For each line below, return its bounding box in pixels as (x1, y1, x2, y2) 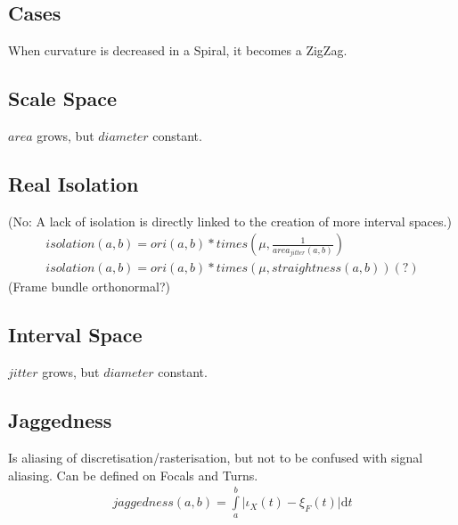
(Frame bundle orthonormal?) (8, 277, 170, 296)
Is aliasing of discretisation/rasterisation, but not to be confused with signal (8, 448, 423, 467)
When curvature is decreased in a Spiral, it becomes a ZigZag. (8, 41, 348, 60)
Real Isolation (8, 169, 139, 197)
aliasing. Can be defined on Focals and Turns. (8, 465, 258, 484)
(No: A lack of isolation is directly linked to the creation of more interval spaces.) (8, 211, 452, 230)
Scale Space (8, 85, 118, 112)
